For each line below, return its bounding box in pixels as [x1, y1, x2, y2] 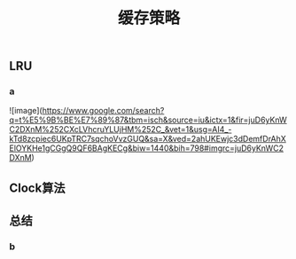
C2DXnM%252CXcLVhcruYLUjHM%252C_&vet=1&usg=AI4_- [9, 124, 232, 135]
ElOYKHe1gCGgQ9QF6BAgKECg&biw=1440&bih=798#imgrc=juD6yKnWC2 [9, 143, 284, 153]
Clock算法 [9, 180, 66, 195]
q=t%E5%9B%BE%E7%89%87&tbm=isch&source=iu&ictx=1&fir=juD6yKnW [9, 114, 288, 125]
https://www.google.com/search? [42, 106, 165, 116]
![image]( [9, 106, 43, 116]
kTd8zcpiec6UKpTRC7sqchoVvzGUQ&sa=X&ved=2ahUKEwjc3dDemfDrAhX [9, 134, 286, 145]
